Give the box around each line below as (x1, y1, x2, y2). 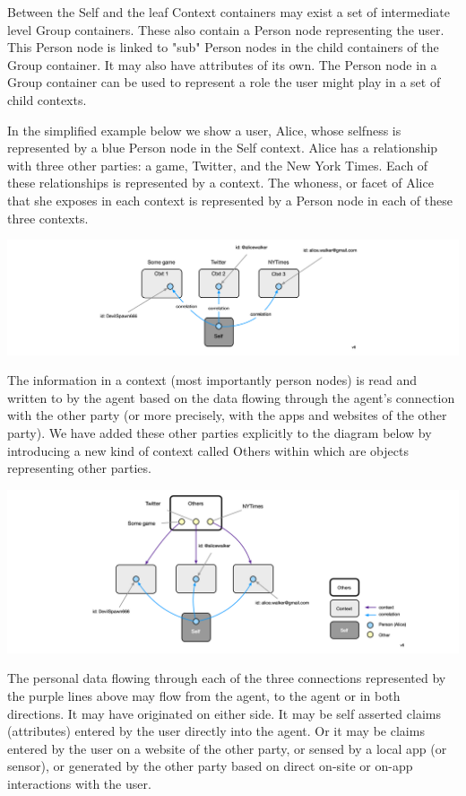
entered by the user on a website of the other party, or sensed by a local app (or (7, 739, 447, 757)
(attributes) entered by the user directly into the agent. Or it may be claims (7, 722, 425, 740)
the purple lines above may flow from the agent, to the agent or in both (7, 687, 401, 705)
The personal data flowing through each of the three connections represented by (7, 669, 446, 687)
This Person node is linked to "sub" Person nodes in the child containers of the (7, 38, 439, 57)
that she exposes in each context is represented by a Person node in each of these (7, 190, 453, 209)
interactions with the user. (7, 774, 151, 792)
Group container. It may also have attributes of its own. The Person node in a (7, 55, 437, 74)
